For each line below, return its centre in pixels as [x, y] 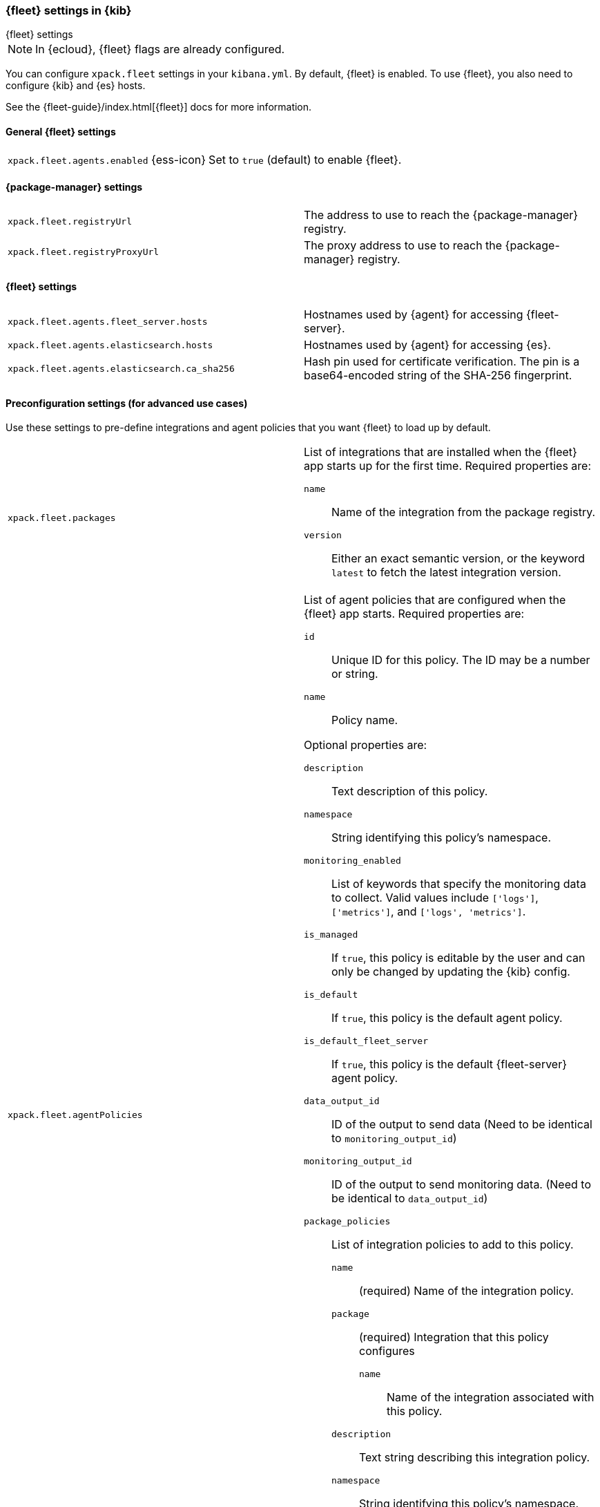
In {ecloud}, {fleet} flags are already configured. [160, 49]
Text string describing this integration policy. [475, 1458]
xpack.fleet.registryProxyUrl [84, 252]
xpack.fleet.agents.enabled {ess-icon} [107, 159]
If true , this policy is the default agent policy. [447, 1018]
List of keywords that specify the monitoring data [459, 884]
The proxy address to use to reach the [403, 245]
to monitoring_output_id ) [394, 1138]
